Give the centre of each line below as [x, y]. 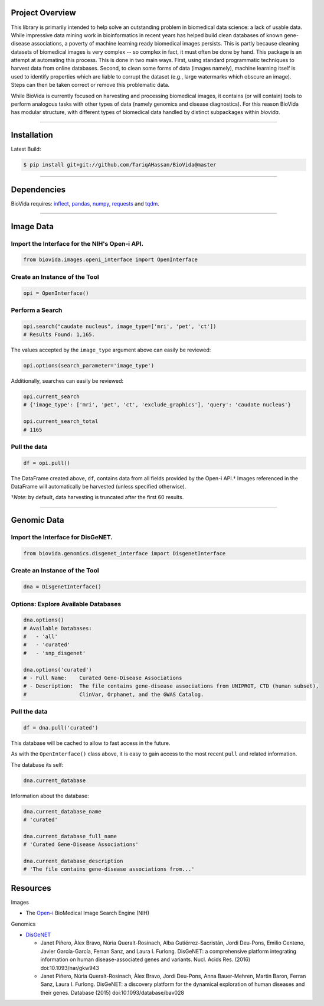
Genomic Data [37, 520]
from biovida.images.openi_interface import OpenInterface [110, 260]
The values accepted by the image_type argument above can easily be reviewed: [111, 350]
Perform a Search [37, 310]
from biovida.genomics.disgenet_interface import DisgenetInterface [125, 554]
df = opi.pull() [47, 463]
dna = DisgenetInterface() [62, 587]
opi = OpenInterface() [56, 293]
